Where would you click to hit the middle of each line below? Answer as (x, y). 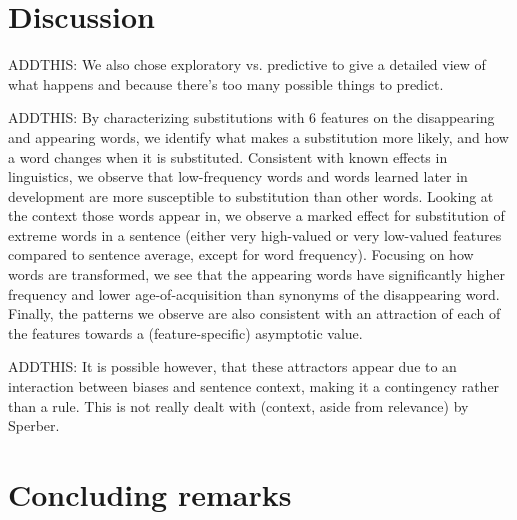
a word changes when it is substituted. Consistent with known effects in (228, 156)
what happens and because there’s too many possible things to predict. (226, 83)
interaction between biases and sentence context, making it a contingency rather (254, 386)
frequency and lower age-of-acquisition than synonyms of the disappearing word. (254, 293)
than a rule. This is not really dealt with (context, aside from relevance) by (238, 405)
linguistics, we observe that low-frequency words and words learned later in (238, 176)
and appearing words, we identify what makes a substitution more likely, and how (258, 136)
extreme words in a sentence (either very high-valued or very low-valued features (255, 234)
